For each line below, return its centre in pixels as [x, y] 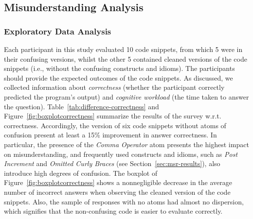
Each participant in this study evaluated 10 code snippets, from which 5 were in [123, 49]
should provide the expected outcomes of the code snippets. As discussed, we [118, 77]
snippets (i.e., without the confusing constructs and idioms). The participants [119, 68]
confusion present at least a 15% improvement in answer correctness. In [110, 135]
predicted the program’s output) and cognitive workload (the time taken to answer [126, 96]
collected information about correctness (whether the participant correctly [114, 87]
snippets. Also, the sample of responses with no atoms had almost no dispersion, [124, 201]
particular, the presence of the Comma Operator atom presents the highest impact [126, 144]
